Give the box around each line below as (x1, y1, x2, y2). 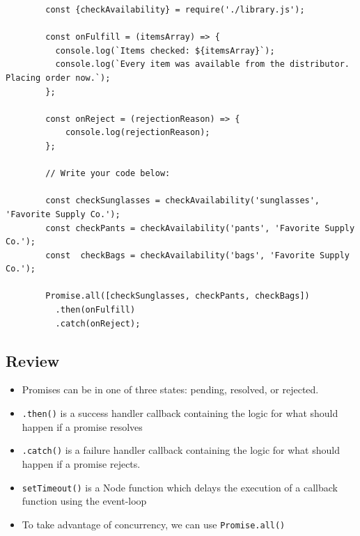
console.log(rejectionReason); (65, 127, 210, 138)
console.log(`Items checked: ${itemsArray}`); (55, 45, 275, 56)
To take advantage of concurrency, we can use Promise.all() (22, 517, 285, 531)
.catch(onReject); (55, 318, 141, 329)
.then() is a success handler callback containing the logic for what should (22, 406, 338, 420)
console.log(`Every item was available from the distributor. (55, 59, 350, 70)
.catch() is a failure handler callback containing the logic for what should (22, 443, 340, 457)
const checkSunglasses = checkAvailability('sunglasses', (45, 196, 320, 206)
